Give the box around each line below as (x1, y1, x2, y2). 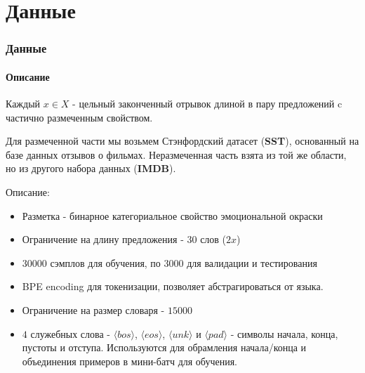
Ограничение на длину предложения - (22, 232, 184, 247)
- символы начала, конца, (230, 326, 338, 341)
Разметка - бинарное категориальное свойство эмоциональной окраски (22, 208, 323, 223)
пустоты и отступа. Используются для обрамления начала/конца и (22, 340, 307, 355)
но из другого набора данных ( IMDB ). (6, 161, 176, 176)
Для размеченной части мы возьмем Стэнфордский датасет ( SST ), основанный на (6, 133, 359, 148)
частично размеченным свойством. (6, 110, 153, 124)
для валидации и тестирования (187, 255, 317, 270)
